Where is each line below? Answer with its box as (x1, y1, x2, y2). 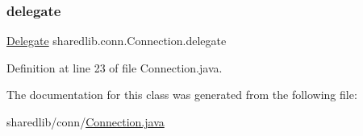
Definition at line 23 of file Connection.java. (6, 59, 223, 76)
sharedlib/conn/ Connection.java (6, 113, 165, 130)
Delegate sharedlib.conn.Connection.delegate (6, 32, 227, 49)
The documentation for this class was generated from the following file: (6, 86, 357, 103)
